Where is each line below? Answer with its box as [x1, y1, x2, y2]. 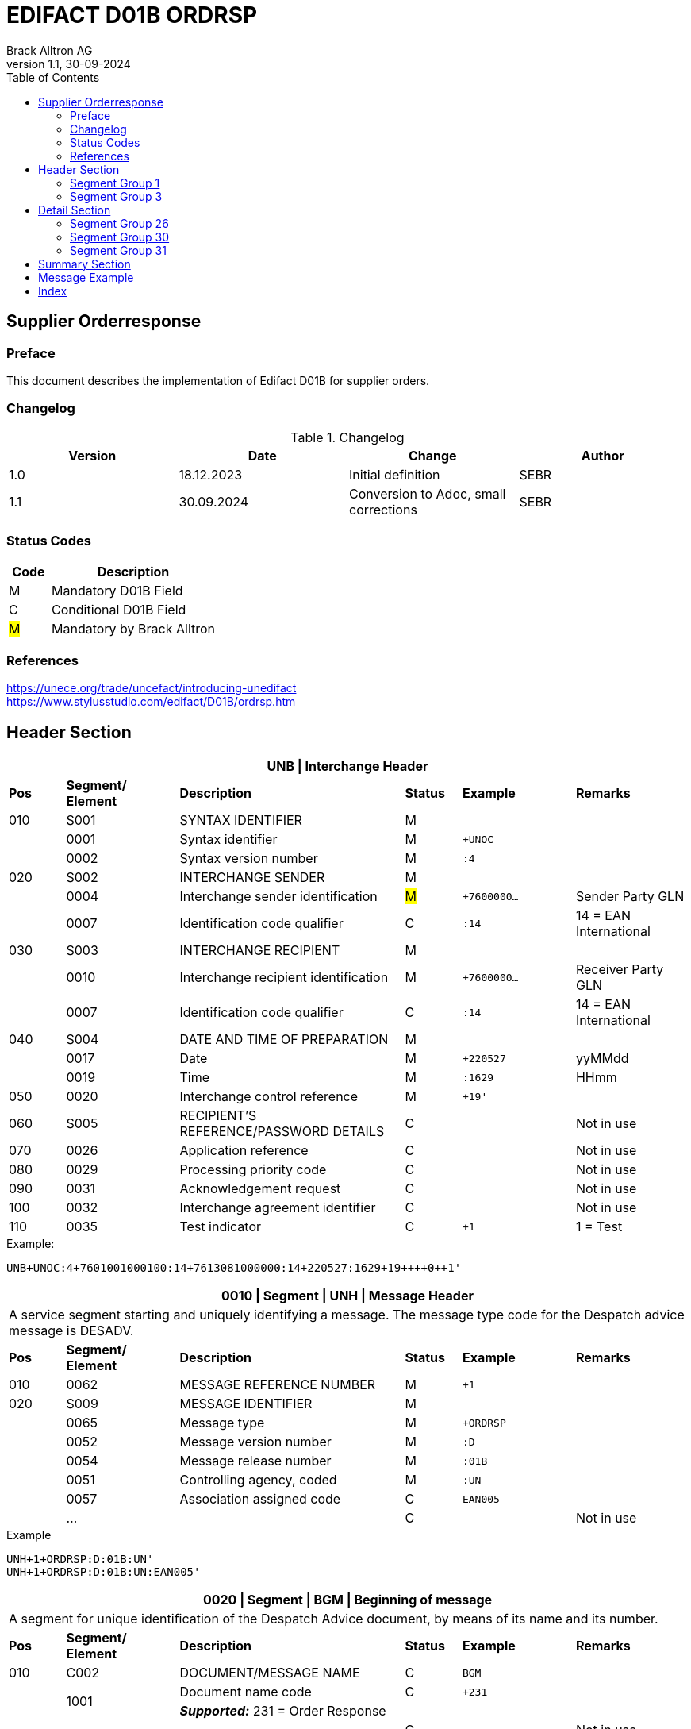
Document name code [179, 1684, 312, 1700]
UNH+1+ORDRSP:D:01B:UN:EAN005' [6, 1565, 201, 1579]
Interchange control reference [179, 1088, 359, 1105]
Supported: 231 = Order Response [179, 1703, 386, 1719]
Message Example [38, 270, 134, 284]
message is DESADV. [9, 1323, 134, 1339]
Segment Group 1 [70, 175, 160, 190]
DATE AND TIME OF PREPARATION [179, 1031, 389, 1048]
